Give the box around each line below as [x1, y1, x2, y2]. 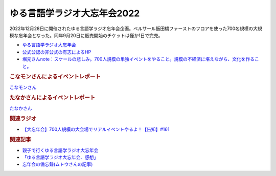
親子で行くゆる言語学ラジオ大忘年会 [22, 147, 99, 153]
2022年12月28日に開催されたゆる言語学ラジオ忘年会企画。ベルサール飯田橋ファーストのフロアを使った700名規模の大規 [9, 25, 263, 32]
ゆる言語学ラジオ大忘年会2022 [9, 8, 140, 19]
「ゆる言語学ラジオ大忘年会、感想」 [22, 154, 99, 160]
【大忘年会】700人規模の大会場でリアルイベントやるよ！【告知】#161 [22, 126, 170, 132]
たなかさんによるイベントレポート [9, 94, 96, 101]
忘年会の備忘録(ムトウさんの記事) [22, 161, 93, 167]
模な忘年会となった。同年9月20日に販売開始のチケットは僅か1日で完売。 [9, 32, 163, 38]
